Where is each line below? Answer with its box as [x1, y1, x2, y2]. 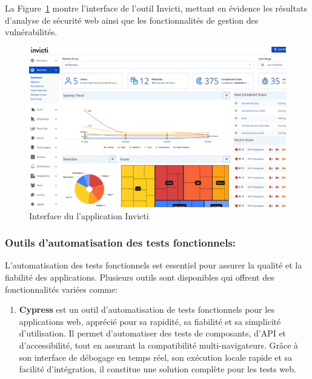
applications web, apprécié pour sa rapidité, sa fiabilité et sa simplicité [19, 315, 281, 327]
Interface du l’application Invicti [29, 209, 149, 222]
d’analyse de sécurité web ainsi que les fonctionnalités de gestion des [5, 13, 259, 26]
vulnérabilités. [5, 26, 58, 38]
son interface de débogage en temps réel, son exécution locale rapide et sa [19, 350, 293, 363]
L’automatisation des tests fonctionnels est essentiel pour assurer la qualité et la [5, 259, 302, 271]
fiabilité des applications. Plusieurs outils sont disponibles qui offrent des [5, 271, 274, 284]
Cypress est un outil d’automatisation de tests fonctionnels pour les [19, 303, 274, 316]
